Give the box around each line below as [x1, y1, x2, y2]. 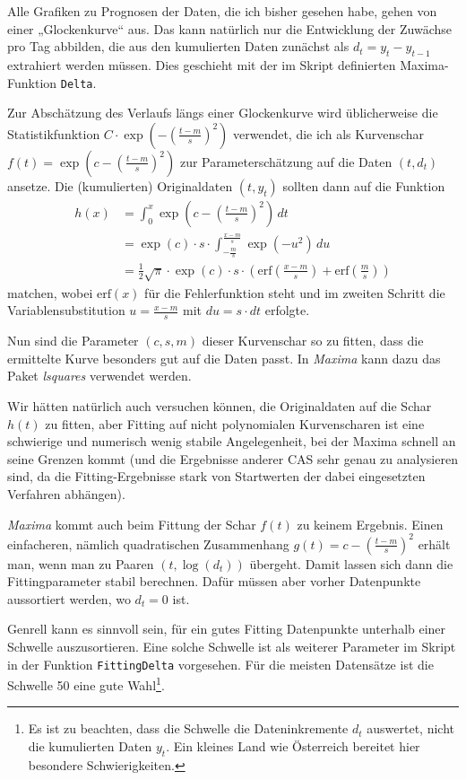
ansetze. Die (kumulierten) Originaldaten [7, 176, 233, 195]
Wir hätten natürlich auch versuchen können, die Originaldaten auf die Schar [7, 396, 432, 415]
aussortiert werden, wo [7, 589, 131, 608]
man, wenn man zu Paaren [7, 554, 154, 573]
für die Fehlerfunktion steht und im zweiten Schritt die [144, 283, 445, 302]
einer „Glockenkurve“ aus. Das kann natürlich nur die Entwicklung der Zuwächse [7, 19, 452, 38]
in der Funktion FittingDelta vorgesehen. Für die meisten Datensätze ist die [7, 654, 434, 673]
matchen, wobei [7, 283, 93, 302]
